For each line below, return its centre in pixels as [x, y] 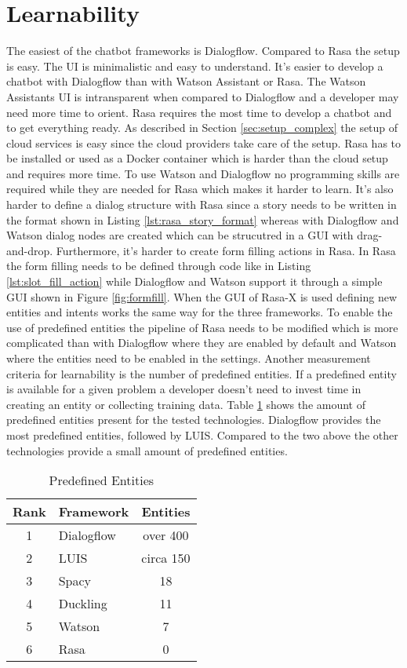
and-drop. [30, 250]
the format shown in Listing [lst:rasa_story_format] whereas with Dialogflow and [203, 219]
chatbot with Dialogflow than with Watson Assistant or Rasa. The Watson [186, 81]
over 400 [166, 535]
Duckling [83, 604]
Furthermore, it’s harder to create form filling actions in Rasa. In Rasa [226, 250]
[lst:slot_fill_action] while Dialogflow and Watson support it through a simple [194, 281]
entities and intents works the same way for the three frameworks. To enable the [200, 312]
